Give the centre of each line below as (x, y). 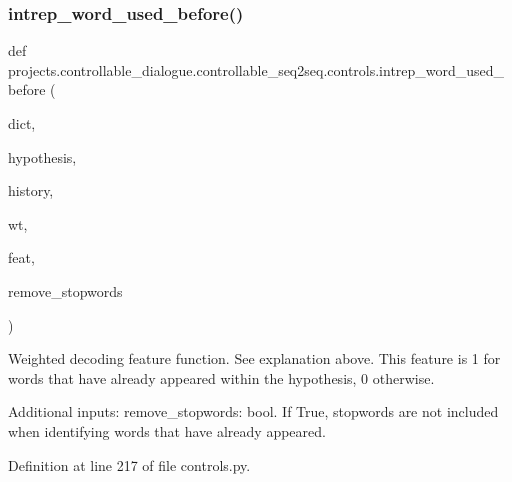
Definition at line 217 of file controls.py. (129, 464)
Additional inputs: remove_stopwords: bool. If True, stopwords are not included (253, 411)
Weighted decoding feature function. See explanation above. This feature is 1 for (254, 358)
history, (31, 190)
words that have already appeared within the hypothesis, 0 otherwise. (221, 377)
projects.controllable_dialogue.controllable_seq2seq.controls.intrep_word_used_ (256, 69)
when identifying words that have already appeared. (167, 430)
